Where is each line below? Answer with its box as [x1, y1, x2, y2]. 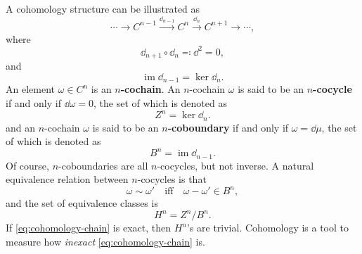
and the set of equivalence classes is [6, 196, 158, 210]
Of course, [6, 158, 49, 172]
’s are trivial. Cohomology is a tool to [186, 220, 349, 235]
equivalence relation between [6, 172, 129, 186]
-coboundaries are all [58, 158, 148, 172]
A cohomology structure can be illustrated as [6, 1, 200, 15]
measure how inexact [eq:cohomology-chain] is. [6, 234, 205, 249]
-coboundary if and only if [167, 120, 289, 134]
